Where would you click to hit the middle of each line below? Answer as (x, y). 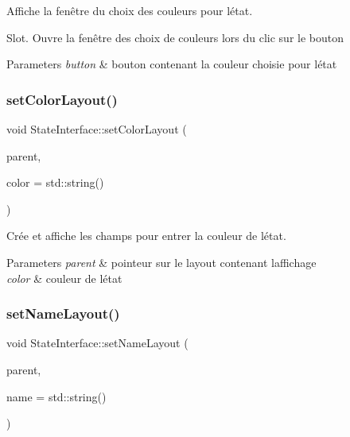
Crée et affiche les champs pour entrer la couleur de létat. (146, 236)
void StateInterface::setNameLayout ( (97, 343)
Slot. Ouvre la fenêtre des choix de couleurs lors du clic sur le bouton (175, 37)
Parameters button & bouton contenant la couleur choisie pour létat (172, 64)
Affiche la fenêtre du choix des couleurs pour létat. (130, 10)
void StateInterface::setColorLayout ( (97, 129)
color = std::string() (55, 182)
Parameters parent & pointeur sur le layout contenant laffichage (161, 262)
